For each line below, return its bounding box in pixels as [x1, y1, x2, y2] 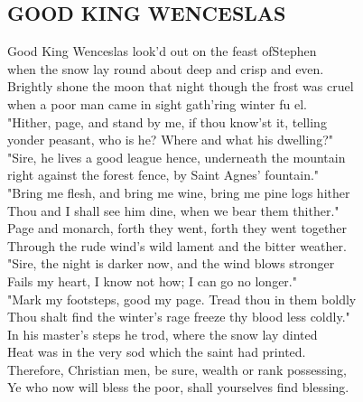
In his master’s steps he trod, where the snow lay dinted [7, 324, 318, 343]
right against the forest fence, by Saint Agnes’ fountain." [7, 165, 320, 184]
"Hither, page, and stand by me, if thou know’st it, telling [7, 112, 327, 131]
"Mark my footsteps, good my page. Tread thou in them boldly [7, 289, 357, 308]
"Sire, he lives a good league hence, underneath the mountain [7, 147, 346, 166]
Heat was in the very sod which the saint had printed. [7, 342, 306, 361]
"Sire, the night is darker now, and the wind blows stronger [7, 254, 335, 273]
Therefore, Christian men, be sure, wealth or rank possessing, [7, 360, 347, 379]
